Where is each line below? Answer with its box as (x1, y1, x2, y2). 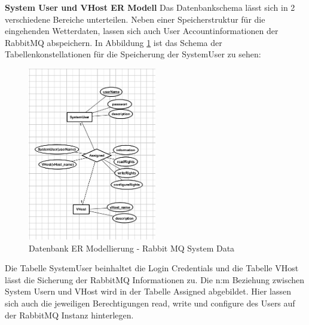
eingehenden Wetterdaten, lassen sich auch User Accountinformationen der (5, 24, 279, 37)
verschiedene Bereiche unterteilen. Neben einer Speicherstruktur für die (5, 13, 265, 25)
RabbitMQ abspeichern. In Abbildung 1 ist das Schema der (5, 36, 222, 48)
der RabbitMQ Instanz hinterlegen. (5, 308, 134, 321)
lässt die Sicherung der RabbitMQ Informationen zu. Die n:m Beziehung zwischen (5, 273, 305, 286)
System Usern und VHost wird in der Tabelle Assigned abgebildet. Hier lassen (5, 285, 292, 298)
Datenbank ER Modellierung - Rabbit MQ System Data (29, 241, 235, 254)
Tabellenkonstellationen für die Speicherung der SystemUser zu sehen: (5, 48, 261, 60)
